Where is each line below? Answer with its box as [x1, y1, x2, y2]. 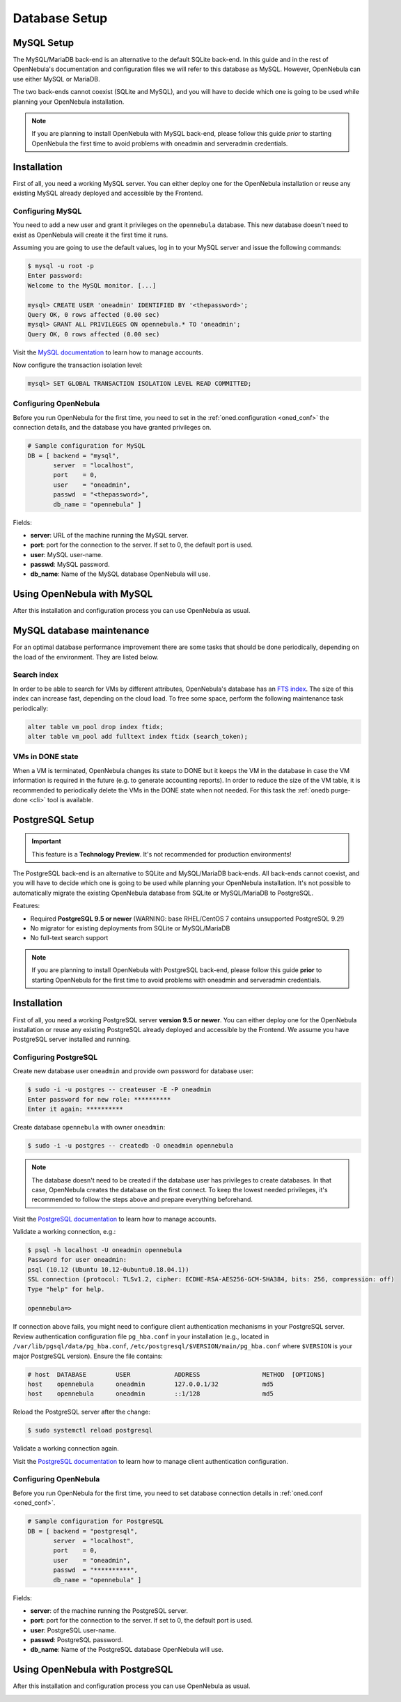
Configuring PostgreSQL [13, 1052, 97, 1062]
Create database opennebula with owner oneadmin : [13, 1123, 166, 1132]
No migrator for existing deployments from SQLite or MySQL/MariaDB [30, 924, 230, 932]
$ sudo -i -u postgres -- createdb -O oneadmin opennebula [27, 1142, 233, 1150]
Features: [13, 902, 40, 910]
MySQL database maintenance [13, 625, 150, 637]
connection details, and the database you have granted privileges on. [13, 423, 212, 432]
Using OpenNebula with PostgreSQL [13, 1664, 173, 1676]
